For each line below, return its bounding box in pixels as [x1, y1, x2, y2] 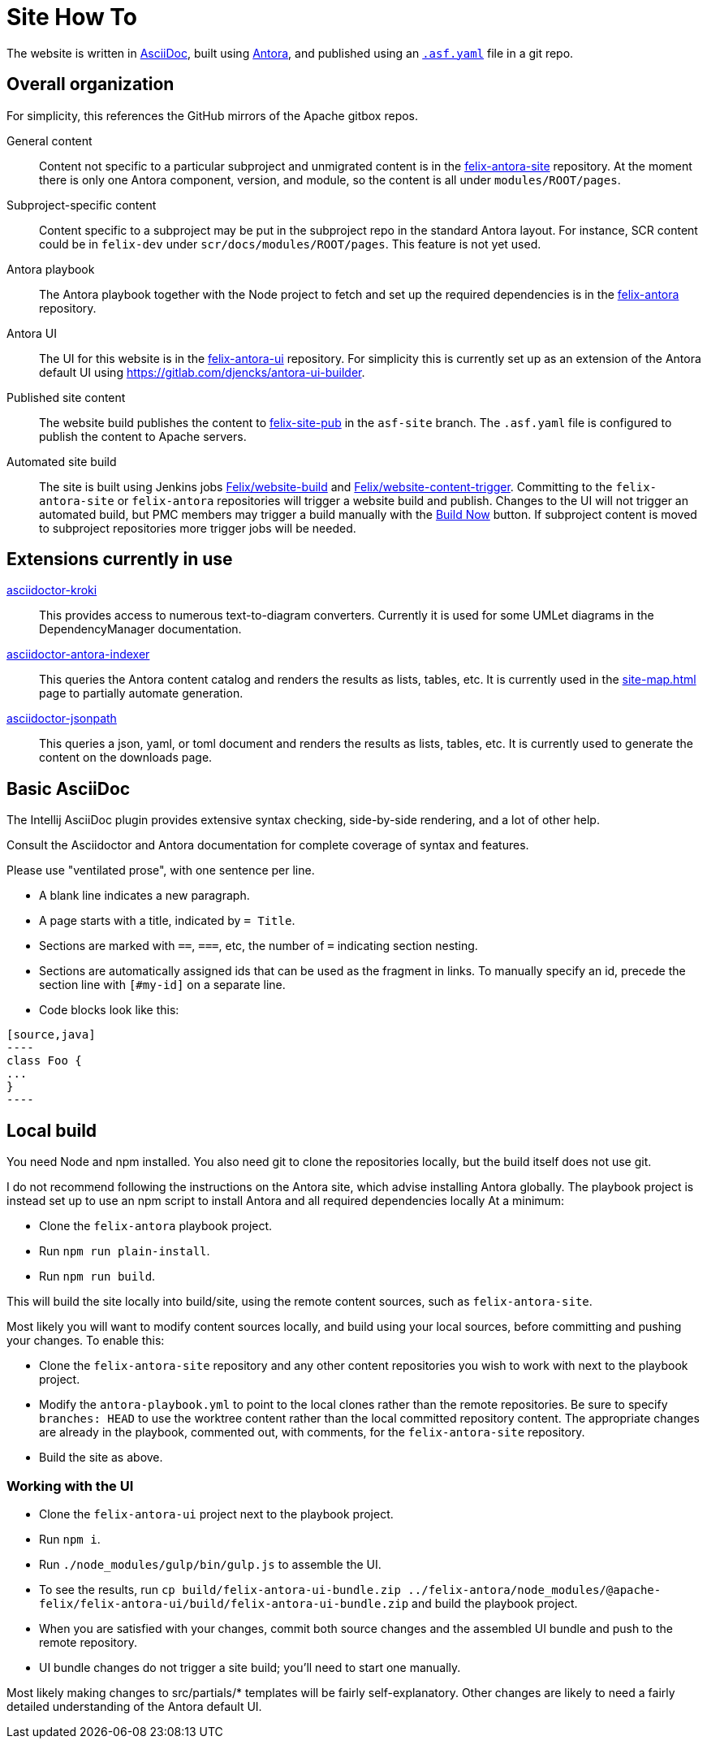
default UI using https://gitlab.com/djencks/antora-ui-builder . [39, 365, 365, 379]
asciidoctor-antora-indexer [6, 647, 150, 662]
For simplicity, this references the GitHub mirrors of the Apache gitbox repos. [6, 108, 419, 123]
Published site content [6, 390, 126, 404]
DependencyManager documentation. [39, 622, 242, 637]
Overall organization [6, 74, 175, 95]
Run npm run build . [39, 1269, 156, 1284]
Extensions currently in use [6, 549, 233, 570]
